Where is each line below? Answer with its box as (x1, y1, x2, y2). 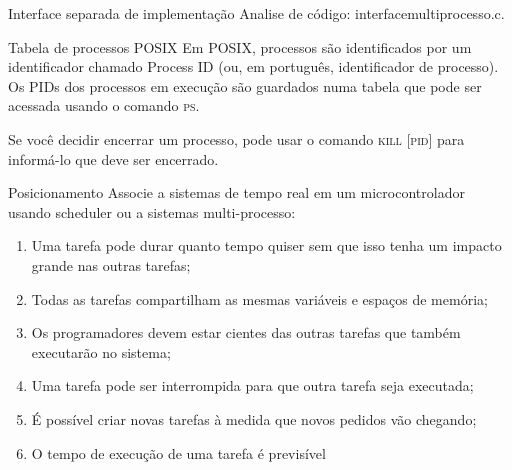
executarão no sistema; (31, 341, 171, 362)
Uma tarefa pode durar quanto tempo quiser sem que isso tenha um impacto (31, 235, 502, 256)
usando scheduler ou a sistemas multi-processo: (8, 201, 296, 222)
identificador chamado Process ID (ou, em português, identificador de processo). (8, 56, 499, 77)
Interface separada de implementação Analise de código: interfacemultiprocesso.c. (8, 3, 505, 23)
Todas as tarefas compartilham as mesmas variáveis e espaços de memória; (31, 288, 488, 309)
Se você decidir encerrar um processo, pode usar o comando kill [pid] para (8, 128, 465, 149)
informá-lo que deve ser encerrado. (8, 148, 219, 169)
